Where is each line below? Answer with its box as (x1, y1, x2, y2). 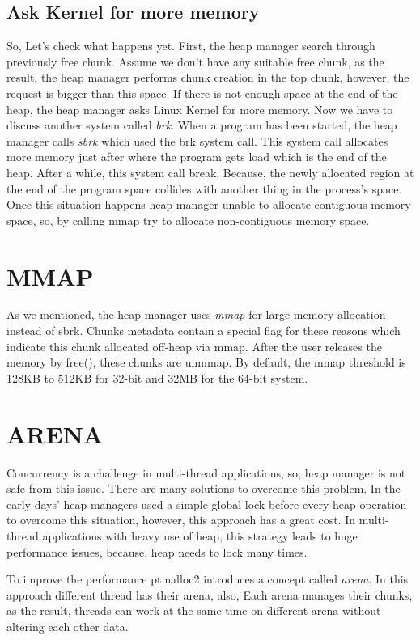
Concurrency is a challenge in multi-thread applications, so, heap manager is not (6, 464, 406, 481)
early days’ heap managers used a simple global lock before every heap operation (6, 495, 407, 512)
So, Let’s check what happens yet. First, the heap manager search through (6, 37, 375, 54)
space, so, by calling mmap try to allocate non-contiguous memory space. (6, 211, 370, 228)
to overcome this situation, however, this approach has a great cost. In (6, 511, 356, 528)
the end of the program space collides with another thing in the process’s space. (6, 180, 402, 197)
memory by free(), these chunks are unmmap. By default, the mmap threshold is (6, 354, 406, 371)
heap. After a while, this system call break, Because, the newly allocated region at (6, 163, 414, 180)
